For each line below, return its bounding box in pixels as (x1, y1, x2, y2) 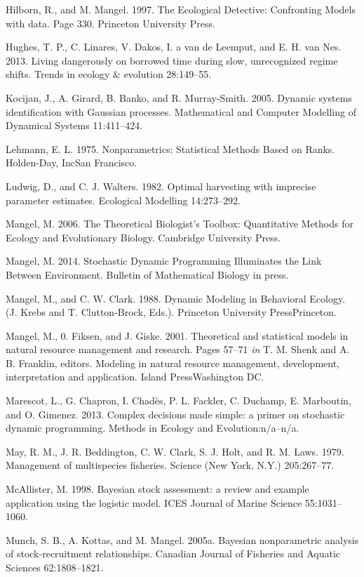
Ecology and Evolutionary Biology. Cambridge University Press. (6, 230, 281, 244)
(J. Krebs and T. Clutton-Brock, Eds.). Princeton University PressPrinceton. (6, 305, 337, 319)
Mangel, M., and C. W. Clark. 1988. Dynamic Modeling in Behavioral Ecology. (6, 291, 346, 305)
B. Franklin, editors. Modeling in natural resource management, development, (6, 355, 339, 370)
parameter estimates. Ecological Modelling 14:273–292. (6, 192, 241, 207)
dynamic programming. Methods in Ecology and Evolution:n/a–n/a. (6, 420, 299, 435)
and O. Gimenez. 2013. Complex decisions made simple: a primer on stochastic (6, 406, 345, 421)
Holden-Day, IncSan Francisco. (6, 155, 137, 170)
